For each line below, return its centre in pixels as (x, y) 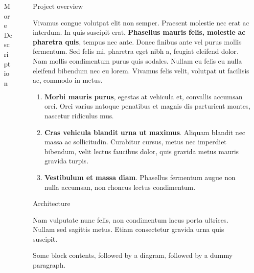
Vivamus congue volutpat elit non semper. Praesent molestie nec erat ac (141, 22)
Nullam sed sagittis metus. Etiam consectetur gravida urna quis (128, 229)
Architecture (52, 203)
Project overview (58, 6)
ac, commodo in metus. (68, 80)
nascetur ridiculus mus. (79, 115)
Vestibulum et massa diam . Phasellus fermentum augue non (140, 177)
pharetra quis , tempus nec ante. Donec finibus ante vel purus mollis (137, 41)
